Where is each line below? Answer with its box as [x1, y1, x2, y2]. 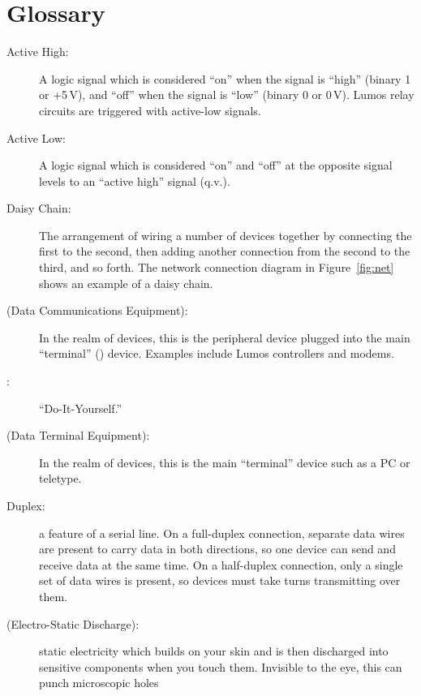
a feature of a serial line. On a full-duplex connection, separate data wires [39, 524, 405, 541]
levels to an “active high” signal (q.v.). [39, 172, 230, 189]
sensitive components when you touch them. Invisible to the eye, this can [39, 658, 402, 675]
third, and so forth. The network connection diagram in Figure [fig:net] [39, 259, 394, 276]
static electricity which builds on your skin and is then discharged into [39, 642, 389, 659]
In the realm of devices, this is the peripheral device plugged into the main [39, 329, 410, 346]
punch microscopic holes [39, 674, 159, 691]
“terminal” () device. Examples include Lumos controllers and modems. [39, 345, 394, 362]
